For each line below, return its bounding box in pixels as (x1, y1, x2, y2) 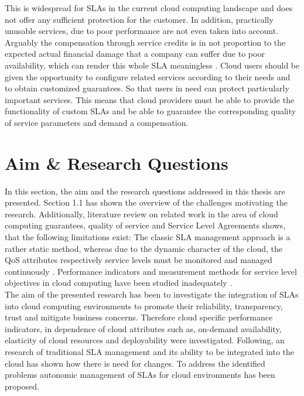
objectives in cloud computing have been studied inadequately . (5, 276, 233, 289)
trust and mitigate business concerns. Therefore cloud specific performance (5, 311, 273, 323)
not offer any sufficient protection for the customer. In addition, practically (5, 13, 274, 25)
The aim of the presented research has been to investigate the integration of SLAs (5, 288, 299, 300)
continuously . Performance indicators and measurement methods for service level (5, 265, 297, 277)
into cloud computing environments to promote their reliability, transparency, (5, 299, 283, 312)
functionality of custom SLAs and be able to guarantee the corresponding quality (5, 105, 296, 117)
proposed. (5, 380, 39, 392)
